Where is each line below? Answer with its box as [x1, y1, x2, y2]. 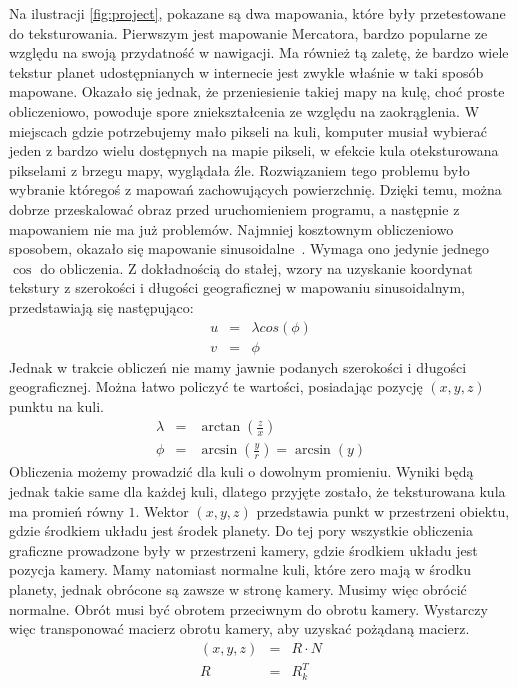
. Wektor [135, 500, 189, 521]
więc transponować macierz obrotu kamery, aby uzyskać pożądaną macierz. [9, 618, 470, 639]
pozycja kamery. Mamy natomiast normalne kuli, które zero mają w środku [9, 559, 471, 580]
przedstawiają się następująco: [9, 296, 194, 317]
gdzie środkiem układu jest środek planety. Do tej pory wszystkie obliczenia [9, 520, 473, 541]
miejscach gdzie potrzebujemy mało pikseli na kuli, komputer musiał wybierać [9, 120, 487, 141]
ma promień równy [9, 500, 124, 521]
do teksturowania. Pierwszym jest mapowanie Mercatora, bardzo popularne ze [9, 22, 488, 43]
